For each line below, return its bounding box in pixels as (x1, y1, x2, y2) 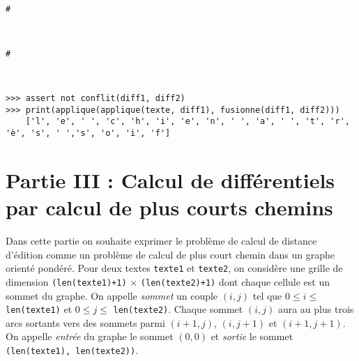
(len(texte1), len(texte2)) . (6, 342, 139, 357)
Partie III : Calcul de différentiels (6, 165, 335, 194)
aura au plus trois (277, 302, 354, 316)
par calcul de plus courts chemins (6, 193, 333, 222)
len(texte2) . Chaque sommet (113, 302, 243, 316)
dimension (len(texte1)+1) (6, 274, 127, 289)
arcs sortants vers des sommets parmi (6, 315, 165, 330)
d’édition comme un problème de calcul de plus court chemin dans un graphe (6, 247, 335, 261)
